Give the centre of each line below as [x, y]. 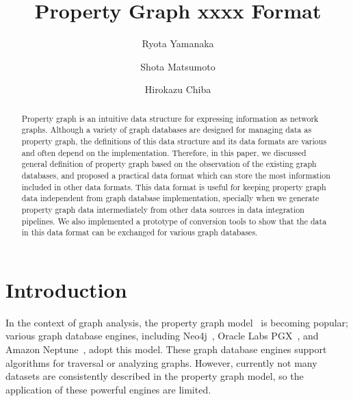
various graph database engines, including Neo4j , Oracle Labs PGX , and [162, 336]
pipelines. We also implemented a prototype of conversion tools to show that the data [174, 221]
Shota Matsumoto [178, 66]
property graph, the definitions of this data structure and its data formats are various [174, 141]
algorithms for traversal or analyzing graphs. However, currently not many [161, 362]
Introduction [66, 289]
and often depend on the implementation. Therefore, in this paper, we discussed [164, 152]
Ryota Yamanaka [178, 43]
